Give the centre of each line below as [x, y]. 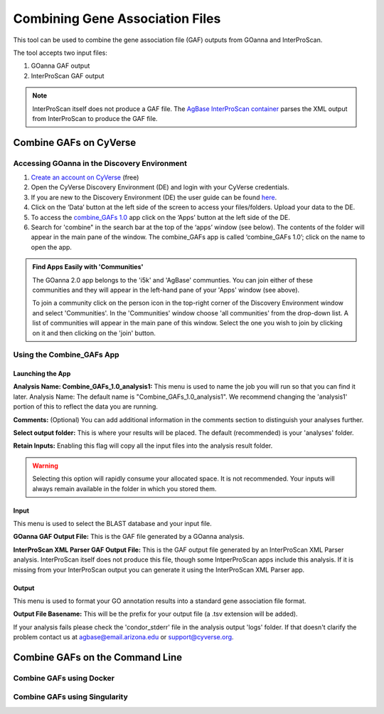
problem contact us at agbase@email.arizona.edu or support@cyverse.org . [123, 637]
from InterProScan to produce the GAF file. [95, 118]
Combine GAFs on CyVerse [75, 142]
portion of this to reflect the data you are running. [85, 406]
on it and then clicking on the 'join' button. [94, 333]
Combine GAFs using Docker [64, 678]
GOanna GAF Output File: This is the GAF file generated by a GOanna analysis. [129, 537]
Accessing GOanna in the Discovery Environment [100, 163]
